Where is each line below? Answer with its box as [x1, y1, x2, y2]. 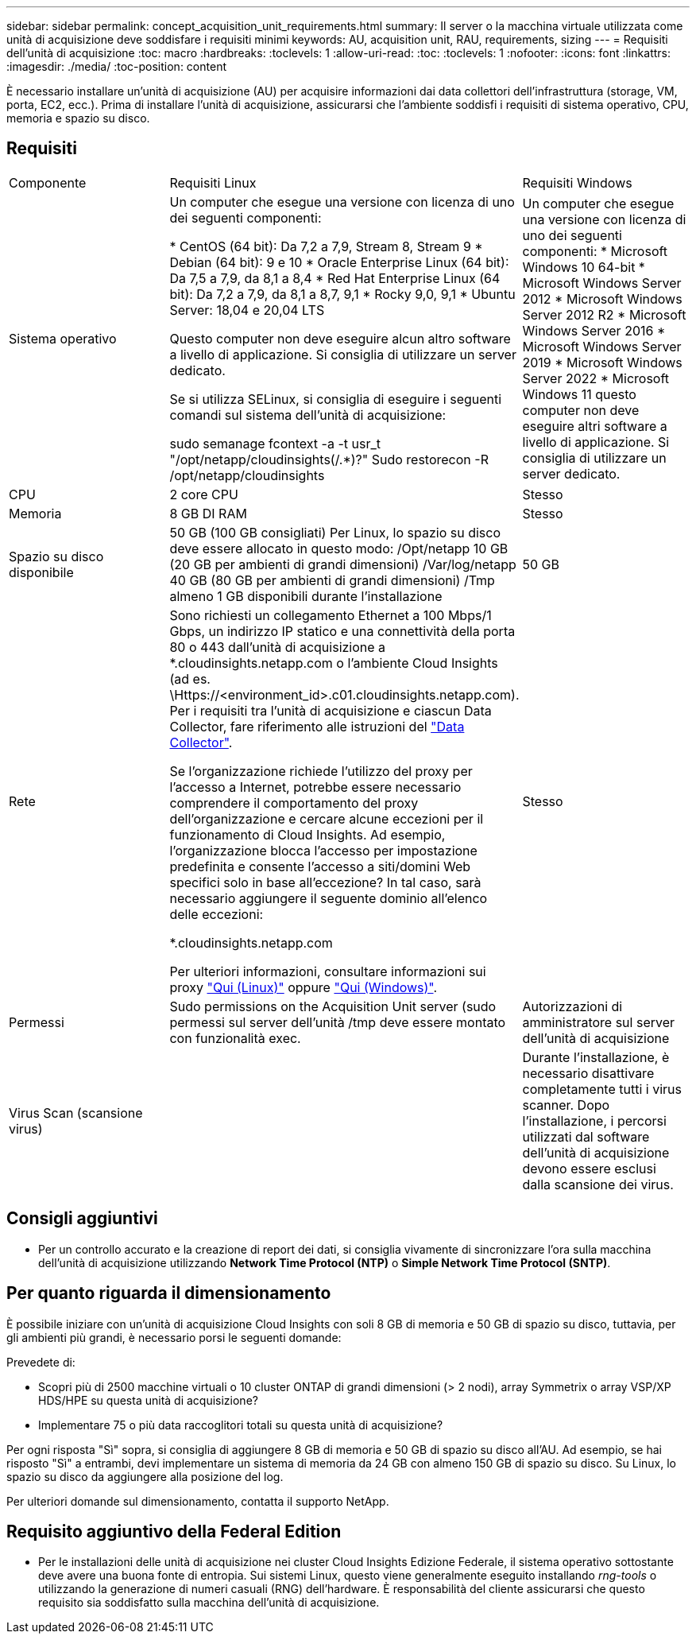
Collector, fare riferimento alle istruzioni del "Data [169, 718, 465, 735]
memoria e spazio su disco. [6, 111, 150, 125]
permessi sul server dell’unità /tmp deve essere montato [169, 1014, 506, 1030]
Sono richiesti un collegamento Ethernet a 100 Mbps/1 [169, 607, 492, 623]
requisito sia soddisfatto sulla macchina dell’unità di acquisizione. [38, 1595, 380, 1610]
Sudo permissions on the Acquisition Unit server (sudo [169, 998, 497, 1014]
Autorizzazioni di [522, 998, 623, 1014]
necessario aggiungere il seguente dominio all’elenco [169, 890, 488, 906]
